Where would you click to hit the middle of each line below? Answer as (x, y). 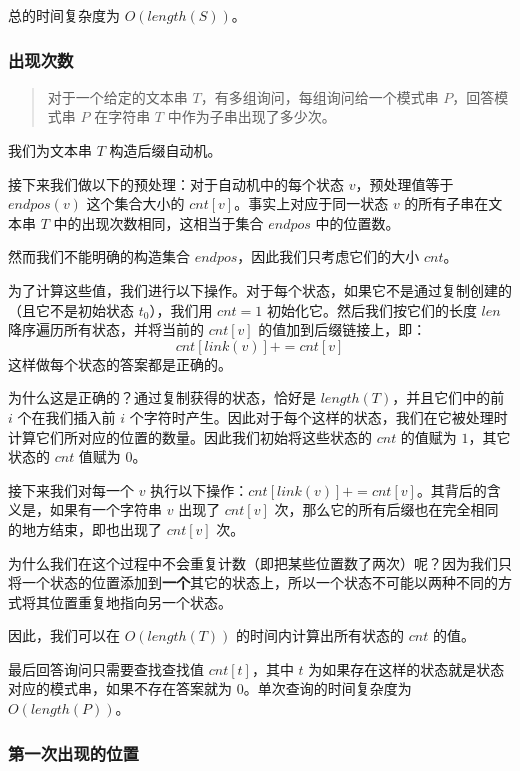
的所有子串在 (446, 203)
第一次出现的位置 (73, 752)
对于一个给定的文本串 (117, 96)
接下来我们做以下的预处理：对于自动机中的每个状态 (176, 183)
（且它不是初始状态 (71, 309)
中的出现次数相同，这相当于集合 (158, 222)
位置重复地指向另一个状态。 (140, 601)
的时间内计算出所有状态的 (320, 635)
